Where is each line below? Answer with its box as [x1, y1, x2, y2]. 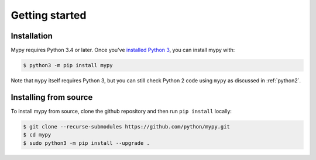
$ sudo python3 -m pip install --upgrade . [23, 140, 150, 146]
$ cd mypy [23, 131, 51, 138]
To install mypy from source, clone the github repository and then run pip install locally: [11, 107, 232, 114]
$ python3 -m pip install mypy [23, 62, 114, 69]
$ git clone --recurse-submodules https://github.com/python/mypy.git [23, 123, 231, 130]
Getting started [11, 9, 87, 22]
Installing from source [11, 92, 93, 102]
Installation [11, 31, 53, 41]
